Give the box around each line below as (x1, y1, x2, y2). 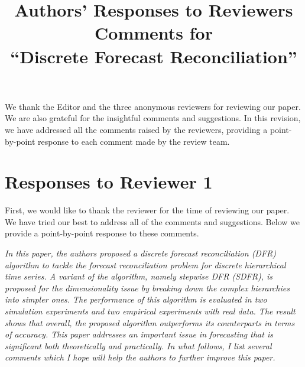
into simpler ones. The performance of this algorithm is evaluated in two (5, 293, 267, 306)
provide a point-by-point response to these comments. (5, 227, 199, 239)
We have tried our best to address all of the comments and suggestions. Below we (5, 215, 300, 228)
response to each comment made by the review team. (38, 135, 230, 147)
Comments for (95, 21, 213, 45)
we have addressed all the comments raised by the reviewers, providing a (5, 123, 268, 135)
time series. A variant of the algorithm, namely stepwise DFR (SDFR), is (5, 270, 272, 282)
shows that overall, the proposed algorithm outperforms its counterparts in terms (5, 316, 295, 329)
